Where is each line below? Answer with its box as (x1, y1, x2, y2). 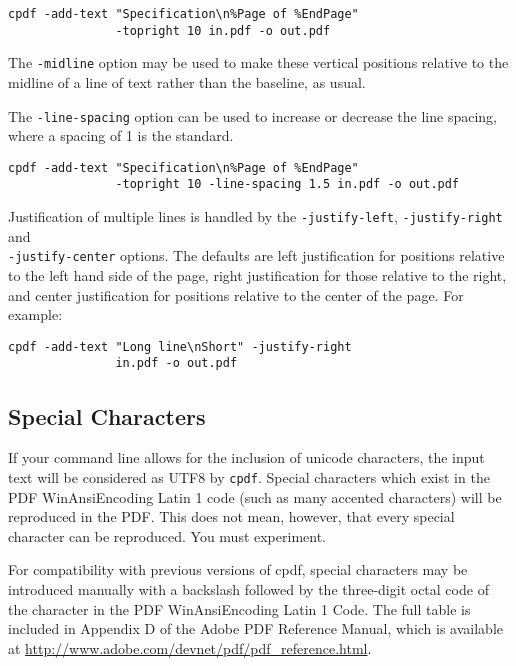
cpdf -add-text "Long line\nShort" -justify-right (8, 339, 352, 354)
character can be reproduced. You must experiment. (8, 525, 326, 546)
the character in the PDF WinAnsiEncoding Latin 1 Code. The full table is (8, 598, 471, 619)
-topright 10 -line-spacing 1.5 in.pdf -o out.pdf (115, 177, 460, 192)
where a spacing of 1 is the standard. (8, 125, 234, 146)
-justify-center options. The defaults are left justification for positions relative (8, 245, 505, 266)
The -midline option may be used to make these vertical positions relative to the (8, 52, 509, 73)
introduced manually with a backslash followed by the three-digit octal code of (8, 578, 489, 599)
